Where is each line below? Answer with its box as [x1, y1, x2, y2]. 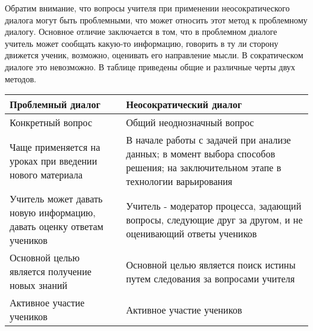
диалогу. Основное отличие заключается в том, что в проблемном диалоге [5, 25, 277, 38]
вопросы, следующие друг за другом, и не [126, 212, 303, 226]
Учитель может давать [10, 192, 103, 206]
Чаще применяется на [10, 139, 101, 154]
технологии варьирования [126, 174, 232, 189]
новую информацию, [10, 205, 96, 220]
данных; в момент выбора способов [126, 147, 275, 161]
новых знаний [10, 278, 67, 293]
